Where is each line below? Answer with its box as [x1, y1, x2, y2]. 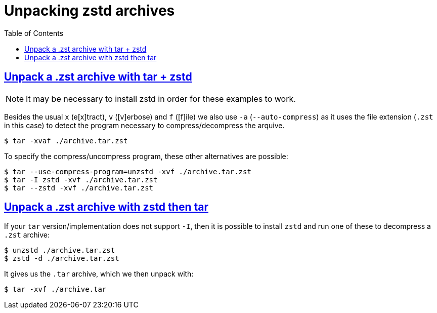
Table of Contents [4, 28, 64, 37]
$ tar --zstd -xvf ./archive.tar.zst [4, 183, 154, 192]
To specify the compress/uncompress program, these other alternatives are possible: [4, 151, 288, 161]
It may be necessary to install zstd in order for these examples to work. [26, 93, 296, 104]
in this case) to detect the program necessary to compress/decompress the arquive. [4, 121, 285, 130]
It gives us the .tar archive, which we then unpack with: [4, 269, 194, 279]
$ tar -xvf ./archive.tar [4, 285, 107, 294]
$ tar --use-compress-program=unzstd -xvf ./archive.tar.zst [4, 167, 251, 176]
